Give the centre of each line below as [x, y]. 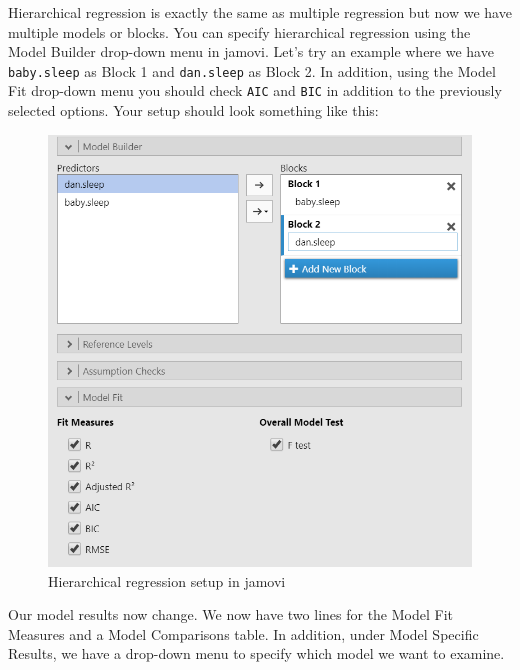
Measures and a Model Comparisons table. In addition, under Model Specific [243, 633]
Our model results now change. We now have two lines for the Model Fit [231, 614]
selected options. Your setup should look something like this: [193, 110]
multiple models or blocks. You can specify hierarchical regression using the [239, 31]
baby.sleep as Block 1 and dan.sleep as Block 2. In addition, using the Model [252, 70]
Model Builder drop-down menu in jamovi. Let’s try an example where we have [251, 51]
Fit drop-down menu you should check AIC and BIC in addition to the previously [255, 90]
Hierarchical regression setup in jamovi [167, 580]
